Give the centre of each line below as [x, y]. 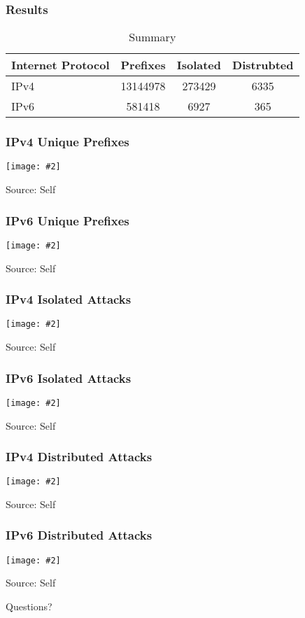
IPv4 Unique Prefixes [68, 142]
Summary [152, 37]
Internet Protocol [61, 65]
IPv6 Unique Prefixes [68, 220]
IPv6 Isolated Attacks [69, 378]
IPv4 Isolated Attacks [69, 299]
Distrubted [263, 65]
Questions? [29, 606]
